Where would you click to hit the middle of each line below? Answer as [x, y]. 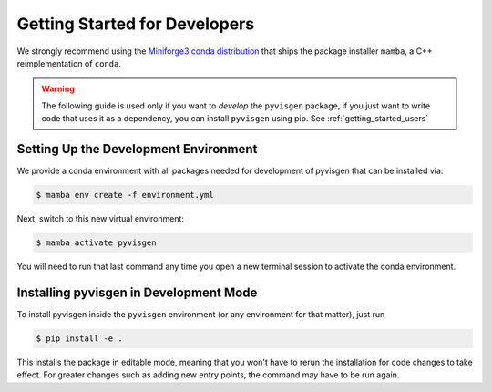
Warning [58, 89]
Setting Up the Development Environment [137, 149]
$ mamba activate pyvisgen [96, 242]
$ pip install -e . [79, 338]
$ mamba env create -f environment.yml [125, 195]
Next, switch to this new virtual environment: [100, 218]
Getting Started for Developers [136, 24]
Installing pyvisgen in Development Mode [137, 292]
